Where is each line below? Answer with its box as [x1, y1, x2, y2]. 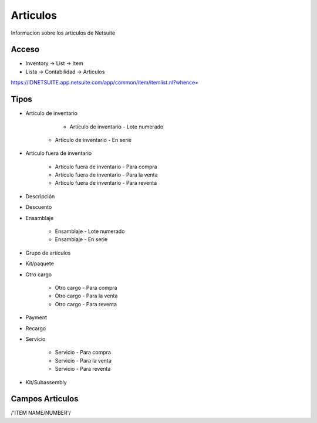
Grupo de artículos [25, 249, 71, 256]
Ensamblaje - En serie [55, 236, 108, 243]
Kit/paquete [25, 260, 54, 267]
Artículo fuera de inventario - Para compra [55, 163, 158, 170]
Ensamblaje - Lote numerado [55, 228, 125, 235]
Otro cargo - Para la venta [55, 292, 118, 299]
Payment [25, 314, 47, 321]
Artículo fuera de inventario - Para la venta [55, 171, 158, 178]
